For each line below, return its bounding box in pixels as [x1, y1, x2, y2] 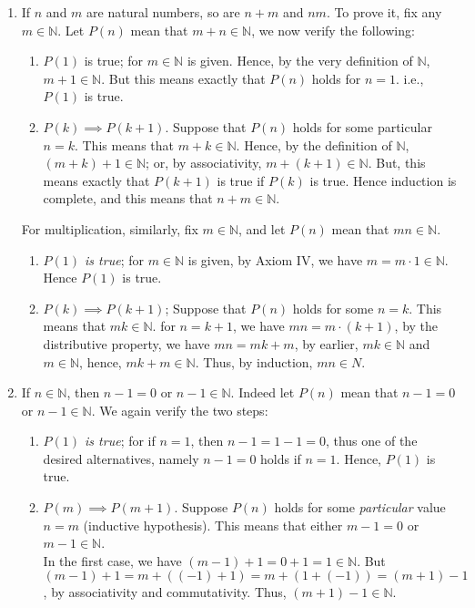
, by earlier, [294, 334, 359, 353]
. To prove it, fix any [326, 3, 442, 21]
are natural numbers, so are [86, 3, 240, 21]
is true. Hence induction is [309, 170, 457, 190]
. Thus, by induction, [195, 352, 313, 371]
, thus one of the [325, 431, 418, 450]
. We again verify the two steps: [91, 400, 268, 419]
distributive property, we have [43, 334, 210, 353]
